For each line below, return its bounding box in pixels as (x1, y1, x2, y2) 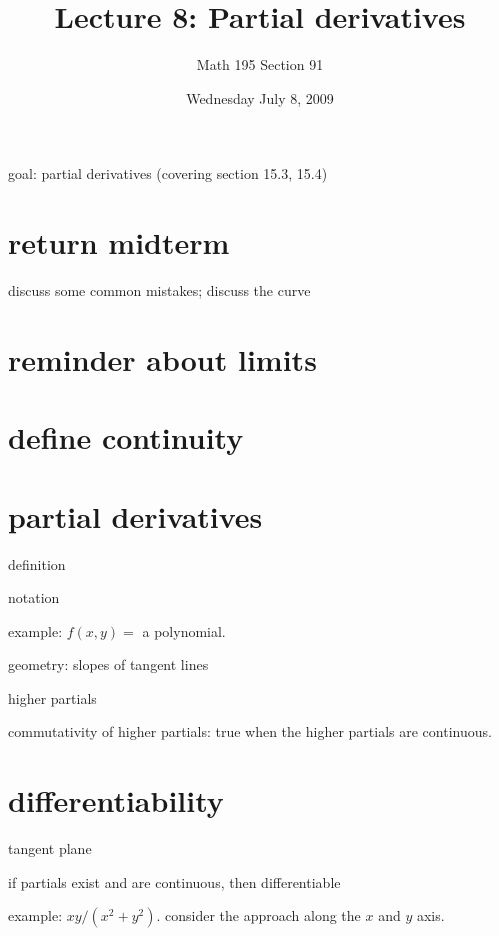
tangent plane (8, 838, 92, 859)
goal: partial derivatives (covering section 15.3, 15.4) (8, 163, 328, 184)
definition (8, 553, 66, 574)
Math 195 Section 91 (196, 54, 324, 75)
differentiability (8, 780, 224, 821)
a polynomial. (142, 620, 226, 641)
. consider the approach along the (156, 905, 361, 926)
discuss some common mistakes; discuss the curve (8, 280, 311, 301)
